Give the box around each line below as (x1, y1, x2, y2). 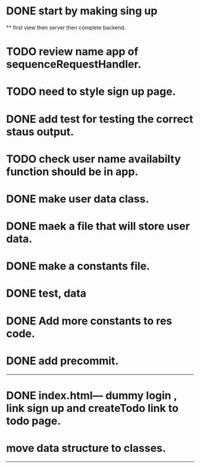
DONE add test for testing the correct (6, 112, 193, 126)
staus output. (6, 125, 74, 138)
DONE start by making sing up (6, 4, 158, 18)
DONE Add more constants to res (6, 314, 173, 328)
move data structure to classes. (6, 441, 167, 455)
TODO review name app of (6, 45, 139, 59)
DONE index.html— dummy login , (6, 389, 177, 402)
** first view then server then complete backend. (6, 24, 126, 31)
